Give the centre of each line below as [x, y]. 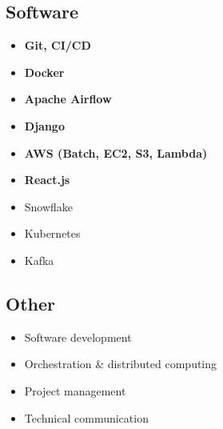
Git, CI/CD [58, 45]
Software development [78, 337]
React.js [47, 180]
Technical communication [86, 417]
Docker [44, 72]
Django [44, 125]
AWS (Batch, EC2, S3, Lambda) [116, 152]
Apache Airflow [68, 99]
